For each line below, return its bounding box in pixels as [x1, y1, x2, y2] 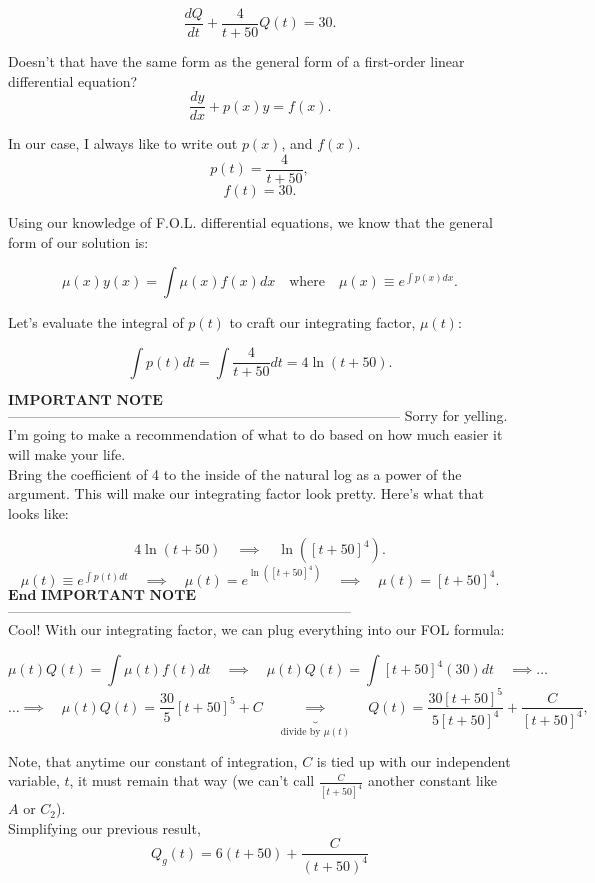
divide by [280, 726, 321, 737]
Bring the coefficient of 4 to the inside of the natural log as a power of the [8, 463, 462, 484]
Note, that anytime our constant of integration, [8, 750, 298, 771]
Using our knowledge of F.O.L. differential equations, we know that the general [8, 211, 493, 232]
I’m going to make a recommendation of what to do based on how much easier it [8, 424, 503, 445]
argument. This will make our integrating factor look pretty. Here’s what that [8, 483, 485, 504]
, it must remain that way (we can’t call [69, 770, 315, 791]
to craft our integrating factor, [229, 312, 416, 333]
